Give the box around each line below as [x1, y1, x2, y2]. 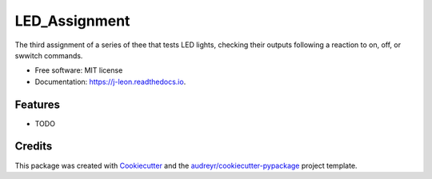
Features [14, 97, 60, 111]
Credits [14, 140, 53, 153]
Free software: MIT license [34, 66, 123, 75]
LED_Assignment [14, 12, 130, 30]
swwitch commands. [14, 50, 83, 60]
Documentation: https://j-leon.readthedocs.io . [34, 77, 186, 86]
